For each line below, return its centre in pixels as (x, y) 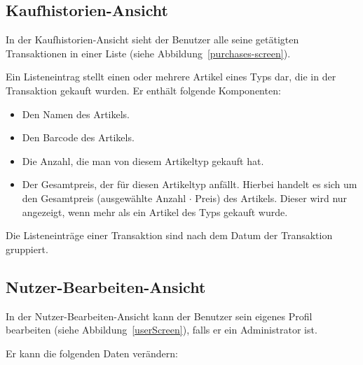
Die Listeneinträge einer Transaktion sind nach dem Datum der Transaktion (169, 235)
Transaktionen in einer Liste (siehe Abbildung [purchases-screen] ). (148, 53)
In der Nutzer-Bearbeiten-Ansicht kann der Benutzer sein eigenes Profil (159, 316)
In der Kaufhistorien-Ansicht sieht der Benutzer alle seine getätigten (152, 40)
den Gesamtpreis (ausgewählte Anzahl (104, 198)
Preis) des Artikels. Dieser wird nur (271, 198)
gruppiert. (27, 249)
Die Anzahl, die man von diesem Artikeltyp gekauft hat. (143, 160)
